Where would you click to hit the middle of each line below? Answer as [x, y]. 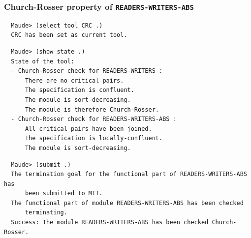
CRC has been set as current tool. [69, 35]
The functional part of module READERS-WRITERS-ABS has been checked [127, 203]
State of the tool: [43, 61]
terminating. [46, 213]
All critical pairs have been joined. [88, 129]
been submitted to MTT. [64, 193]
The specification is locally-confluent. [94, 138]
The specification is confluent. [79, 90]
